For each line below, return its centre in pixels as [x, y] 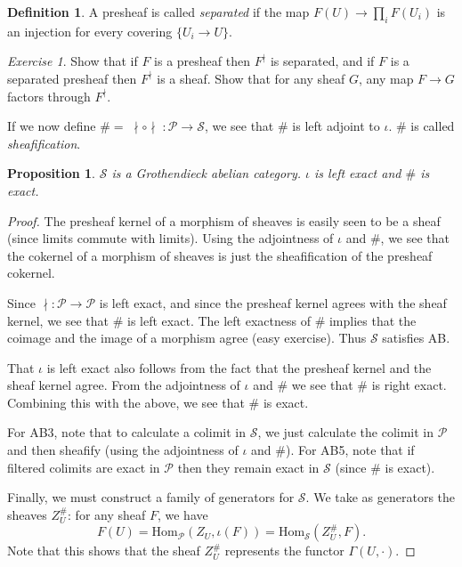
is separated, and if [322, 61]
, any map [386, 78]
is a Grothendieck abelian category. [207, 173]
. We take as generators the [381, 497]
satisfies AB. [416, 338]
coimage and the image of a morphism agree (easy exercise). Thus [187, 338]
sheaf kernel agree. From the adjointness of [124, 385]
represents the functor [284, 551]
